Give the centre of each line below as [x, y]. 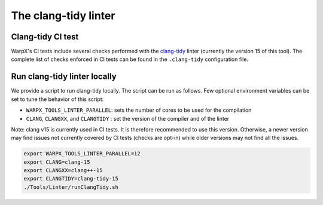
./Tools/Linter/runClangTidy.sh [71, 187]
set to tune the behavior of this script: [57, 99]
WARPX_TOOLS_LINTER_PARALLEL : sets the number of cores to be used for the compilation [139, 110]
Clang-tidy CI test [45, 37]
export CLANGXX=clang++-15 [63, 171]
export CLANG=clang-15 [57, 162]
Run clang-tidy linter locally [64, 77]
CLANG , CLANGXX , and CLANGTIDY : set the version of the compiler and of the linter [128, 118]
